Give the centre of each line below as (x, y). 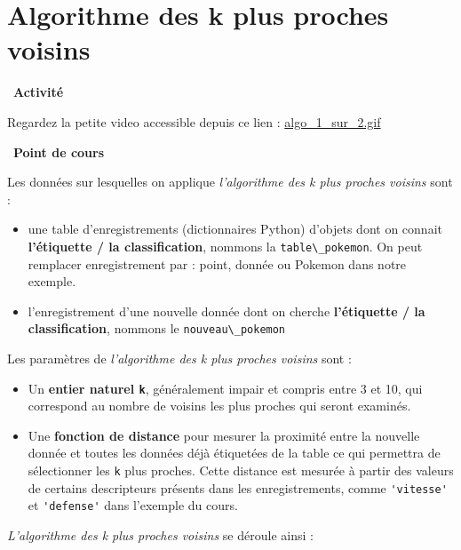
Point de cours (59, 151)
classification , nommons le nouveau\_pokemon (157, 328)
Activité (39, 92)
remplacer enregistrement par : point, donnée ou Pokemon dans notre (217, 263)
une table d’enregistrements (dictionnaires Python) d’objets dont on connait (235, 229)
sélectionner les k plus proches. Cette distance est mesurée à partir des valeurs (241, 470)
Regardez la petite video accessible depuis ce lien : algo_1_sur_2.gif (194, 121)
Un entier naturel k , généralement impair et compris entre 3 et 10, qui (225, 388)
